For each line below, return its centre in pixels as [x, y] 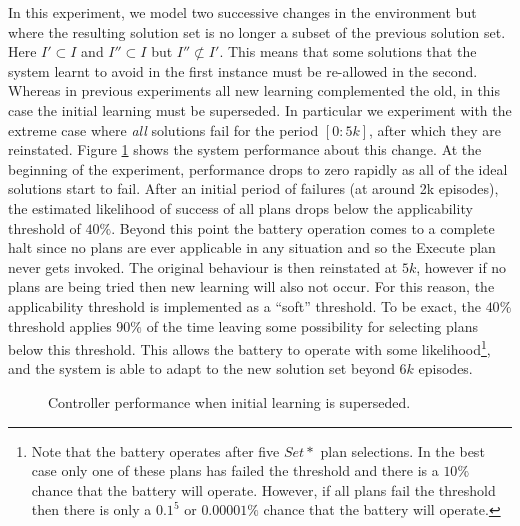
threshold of [44, 227]
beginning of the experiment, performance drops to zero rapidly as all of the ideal [258, 168]
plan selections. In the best [402, 450]
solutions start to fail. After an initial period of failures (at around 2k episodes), [253, 188]
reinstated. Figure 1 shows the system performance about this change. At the [245, 149]
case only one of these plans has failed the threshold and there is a [235, 470]
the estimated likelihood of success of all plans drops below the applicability [240, 207]
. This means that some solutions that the [348, 51]
